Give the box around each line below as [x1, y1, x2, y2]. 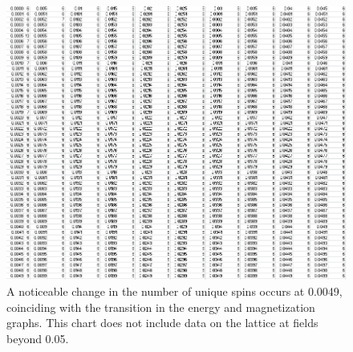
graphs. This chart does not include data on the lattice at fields [6, 314, 319, 331]
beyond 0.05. [6, 329, 69, 346]
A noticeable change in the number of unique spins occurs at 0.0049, [6, 283, 343, 300]
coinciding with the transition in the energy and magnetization [6, 298, 315, 315]
